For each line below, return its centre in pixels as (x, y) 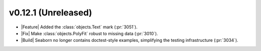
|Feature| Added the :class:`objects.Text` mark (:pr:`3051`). (79, 27)
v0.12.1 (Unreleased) (51, 13)
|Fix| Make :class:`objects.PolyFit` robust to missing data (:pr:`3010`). (89, 33)
